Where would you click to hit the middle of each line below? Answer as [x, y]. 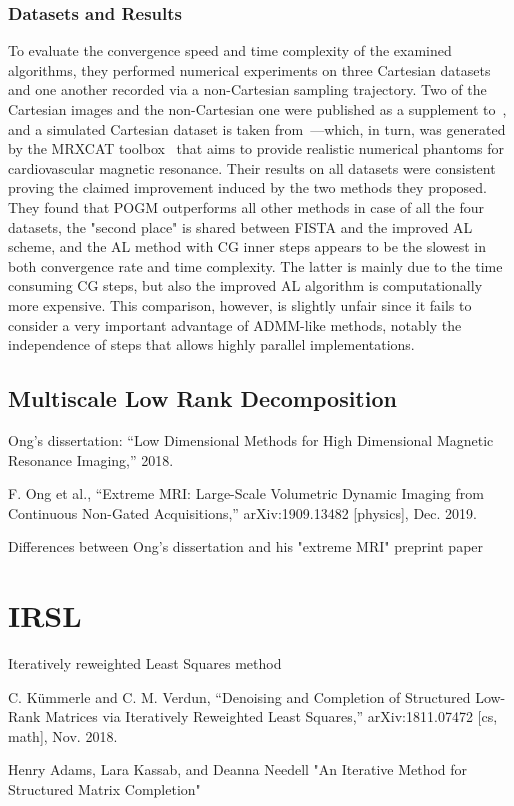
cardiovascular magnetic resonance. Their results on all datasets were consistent [252, 167]
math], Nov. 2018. [63, 735]
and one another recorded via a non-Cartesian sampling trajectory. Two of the [247, 89]
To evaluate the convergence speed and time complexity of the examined [230, 50]
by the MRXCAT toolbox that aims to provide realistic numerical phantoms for [256, 148]
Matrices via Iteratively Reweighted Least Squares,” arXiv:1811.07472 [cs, [271, 716]
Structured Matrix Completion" [104, 788]
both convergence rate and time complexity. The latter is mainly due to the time [255, 265]
